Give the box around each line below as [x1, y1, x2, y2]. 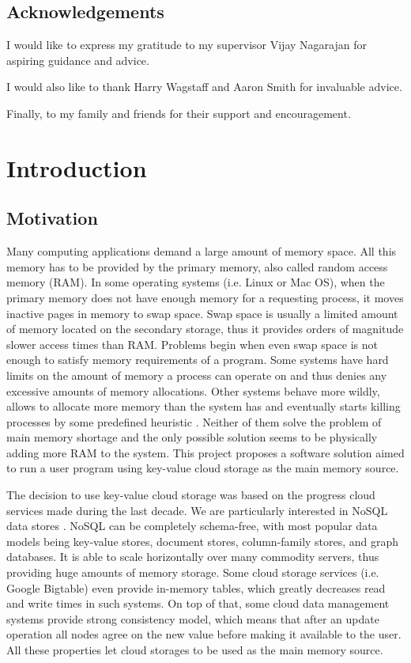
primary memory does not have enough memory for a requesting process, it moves [6, 289, 404, 305]
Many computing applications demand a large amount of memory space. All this [6, 243, 397, 260]
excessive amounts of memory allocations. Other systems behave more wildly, [6, 382, 380, 399]
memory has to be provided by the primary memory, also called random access [6, 258, 388, 275]
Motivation [6, 206, 98, 230]
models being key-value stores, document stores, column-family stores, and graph [6, 532, 399, 549]
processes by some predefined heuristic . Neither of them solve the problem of [6, 413, 382, 430]
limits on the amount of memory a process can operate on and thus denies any [6, 366, 387, 383]
